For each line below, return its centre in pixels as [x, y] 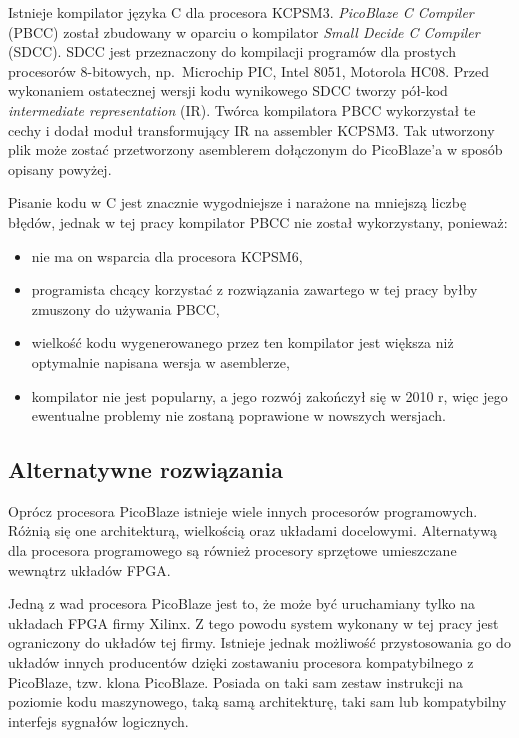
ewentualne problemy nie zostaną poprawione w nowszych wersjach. [238, 415]
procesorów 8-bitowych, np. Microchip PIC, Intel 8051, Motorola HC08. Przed [248, 70]
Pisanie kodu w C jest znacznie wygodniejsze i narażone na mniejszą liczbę [237, 202]
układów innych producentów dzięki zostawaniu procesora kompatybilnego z [241, 662]
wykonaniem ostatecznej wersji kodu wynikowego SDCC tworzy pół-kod [228, 90]
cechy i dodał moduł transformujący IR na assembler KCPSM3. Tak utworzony [251, 129]
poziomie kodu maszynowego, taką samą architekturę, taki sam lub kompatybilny [257, 701]
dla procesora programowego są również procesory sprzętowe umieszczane [232, 550]
